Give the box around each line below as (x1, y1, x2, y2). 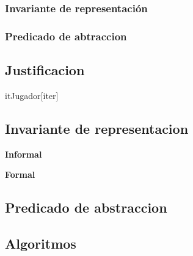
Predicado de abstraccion (5, 198, 167, 217)
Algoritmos (5, 234, 76, 253)
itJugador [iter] (5, 89, 59, 101)
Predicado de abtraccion (5, 28, 127, 43)
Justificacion (5, 60, 85, 79)
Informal (5, 147, 42, 160)
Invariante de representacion (5, 119, 189, 137)
